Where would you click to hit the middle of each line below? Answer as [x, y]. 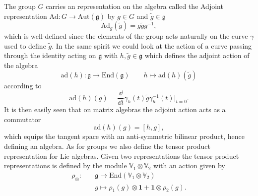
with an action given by [189, 165]
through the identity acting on [50, 55]
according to [23, 85]
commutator [23, 119]
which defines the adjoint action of [197, 55]
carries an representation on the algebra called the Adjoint [134, 6]
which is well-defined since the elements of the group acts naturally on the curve [126, 36]
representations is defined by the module [65, 165]
